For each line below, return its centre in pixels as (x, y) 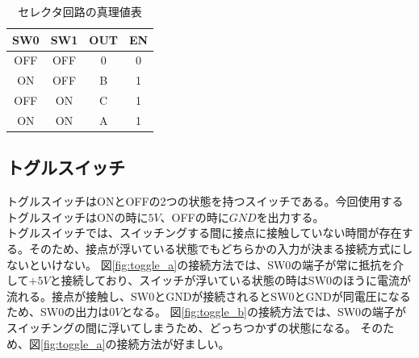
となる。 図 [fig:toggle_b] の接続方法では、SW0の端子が (264, 312)
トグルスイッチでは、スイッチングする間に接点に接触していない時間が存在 (204, 233)
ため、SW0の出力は (58, 312)
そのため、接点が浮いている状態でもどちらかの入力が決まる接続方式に (215, 249)
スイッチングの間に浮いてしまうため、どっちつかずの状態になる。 (182, 328)
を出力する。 (290, 216)
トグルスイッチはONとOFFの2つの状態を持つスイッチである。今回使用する (205, 201)
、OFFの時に (195, 216)
